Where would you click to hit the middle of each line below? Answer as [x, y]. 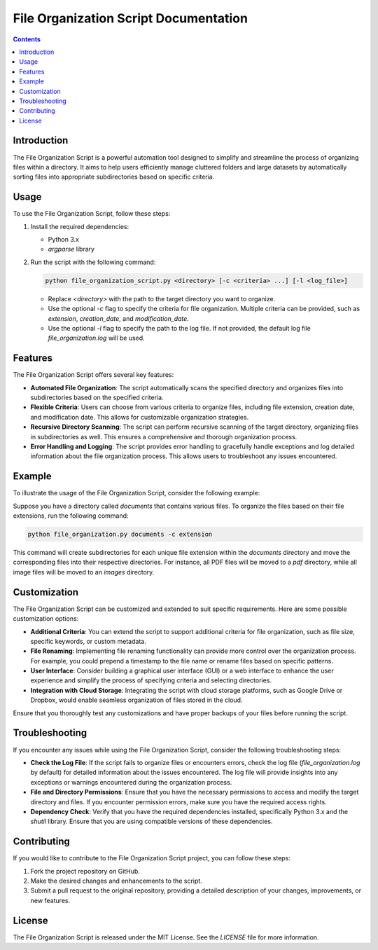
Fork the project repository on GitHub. [85, 871]
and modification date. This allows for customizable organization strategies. [140, 417]
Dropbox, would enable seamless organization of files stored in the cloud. [136, 700]
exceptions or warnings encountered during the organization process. [131, 782]
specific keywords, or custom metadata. [88, 641]
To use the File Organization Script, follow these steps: [92, 214]
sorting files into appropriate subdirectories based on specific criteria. [114, 177]
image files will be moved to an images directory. [84, 572]
